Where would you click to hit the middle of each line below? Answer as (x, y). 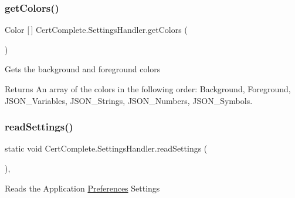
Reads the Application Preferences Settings (82, 188)
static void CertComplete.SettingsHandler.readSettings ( (106, 148)
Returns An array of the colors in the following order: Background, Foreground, (148, 89)
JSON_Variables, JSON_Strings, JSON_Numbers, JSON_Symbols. (129, 100)
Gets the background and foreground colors (83, 69)
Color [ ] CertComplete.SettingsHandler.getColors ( (96, 30)
